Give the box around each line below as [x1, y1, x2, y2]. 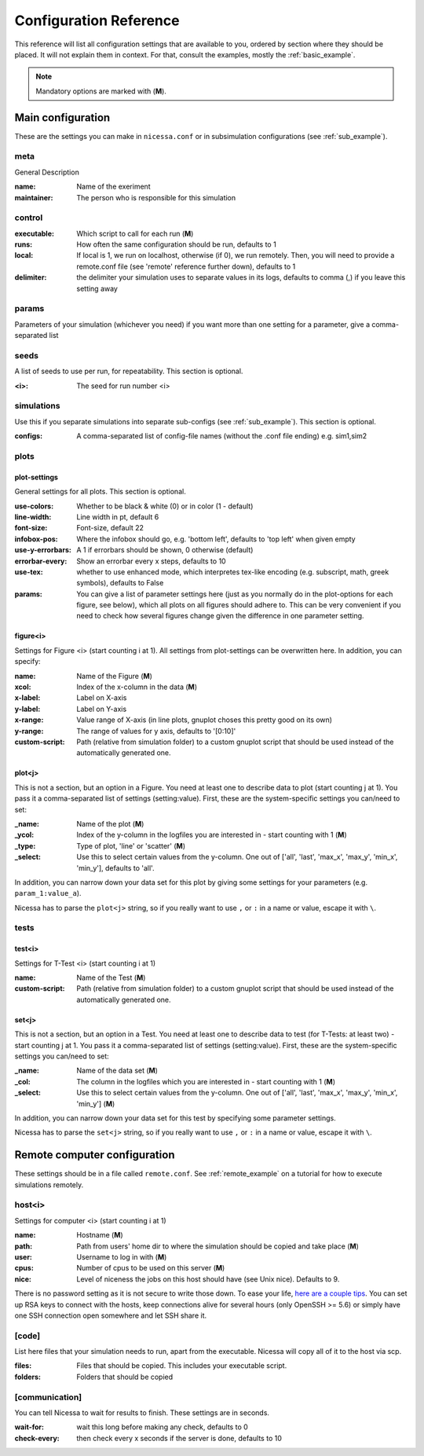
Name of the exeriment [76, 182, 151, 192]
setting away [76, 284, 118, 293]
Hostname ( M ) [76, 1230, 123, 1240]
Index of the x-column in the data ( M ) [76, 682, 198, 691]
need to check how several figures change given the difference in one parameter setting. [76, 611, 364, 621]
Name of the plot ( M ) [76, 819, 144, 828]
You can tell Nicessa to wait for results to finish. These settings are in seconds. [14, 1407, 270, 1417]
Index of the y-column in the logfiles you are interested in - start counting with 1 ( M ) [76, 830, 347, 840]
